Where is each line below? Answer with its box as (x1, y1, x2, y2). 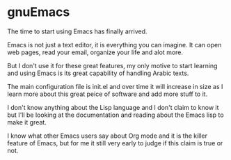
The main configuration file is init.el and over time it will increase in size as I (7, 82, 223, 90)
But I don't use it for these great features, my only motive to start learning (7, 61, 218, 70)
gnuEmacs (7, 4, 70, 20)
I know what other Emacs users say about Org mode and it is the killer (7, 131, 207, 140)
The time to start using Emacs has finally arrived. (7, 27, 148, 35)
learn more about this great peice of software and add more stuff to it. (7, 90, 208, 98)
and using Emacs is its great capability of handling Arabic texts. (7, 69, 189, 77)
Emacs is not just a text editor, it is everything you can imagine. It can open (7, 40, 222, 49)
